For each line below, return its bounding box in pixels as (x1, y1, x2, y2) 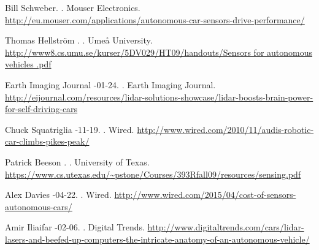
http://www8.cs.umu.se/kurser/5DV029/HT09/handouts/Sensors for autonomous (5, 45, 313, 58)
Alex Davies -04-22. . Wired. (5, 188, 112, 201)
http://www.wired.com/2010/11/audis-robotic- (137, 123, 314, 135)
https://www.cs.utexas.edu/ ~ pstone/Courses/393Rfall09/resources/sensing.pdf (5, 167, 301, 180)
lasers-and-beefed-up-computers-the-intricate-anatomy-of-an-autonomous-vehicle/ (5, 232, 310, 245)
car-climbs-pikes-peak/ (5, 135, 90, 148)
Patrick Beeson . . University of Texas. (5, 155, 150, 168)
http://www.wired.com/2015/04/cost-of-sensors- (114, 188, 296, 201)
